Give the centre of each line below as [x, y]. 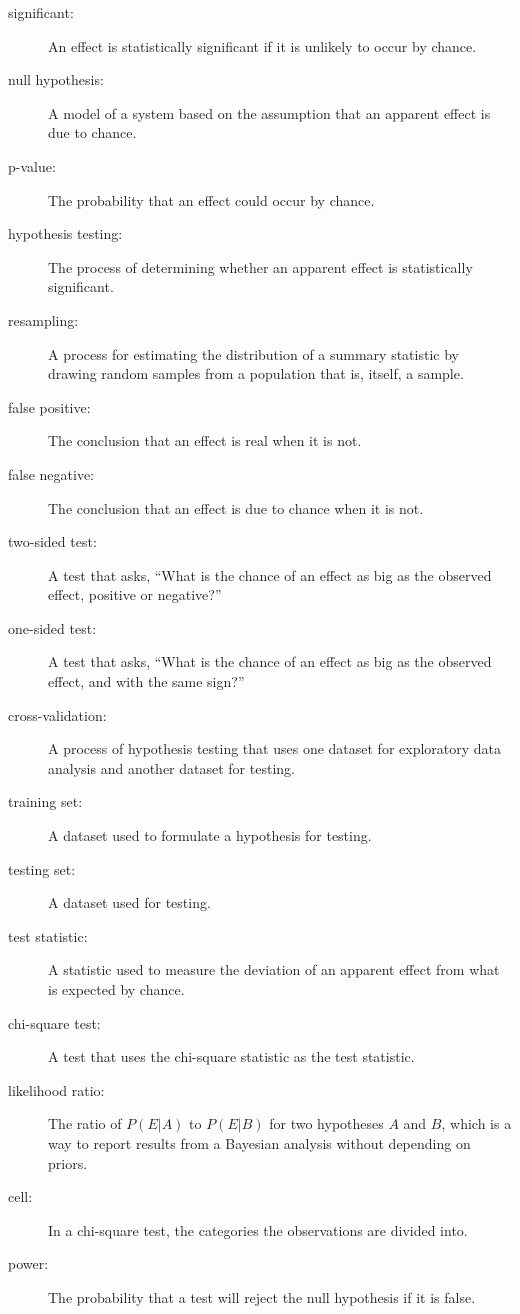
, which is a [476, 1123]
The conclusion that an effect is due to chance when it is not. [236, 507]
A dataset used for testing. [129, 902]
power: [28, 1263]
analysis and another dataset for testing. [171, 767]
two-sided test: [52, 541]
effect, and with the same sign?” [146, 681]
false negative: [51, 473]
